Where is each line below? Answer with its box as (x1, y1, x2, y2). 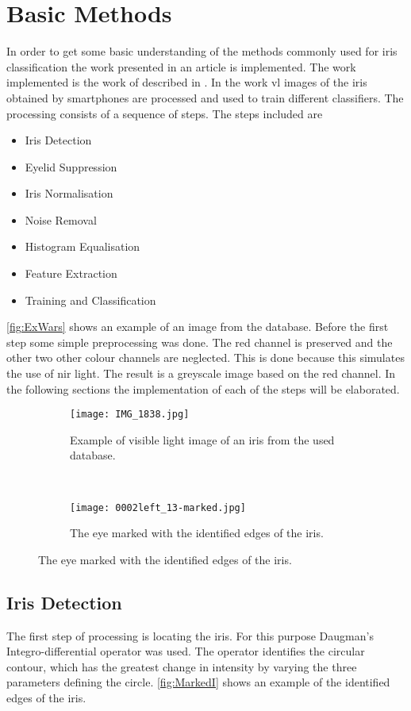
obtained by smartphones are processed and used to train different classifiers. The (6, 89, 404, 106)
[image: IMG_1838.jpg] (70, 409, 190, 421)
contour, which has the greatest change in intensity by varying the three (6, 658, 357, 674)
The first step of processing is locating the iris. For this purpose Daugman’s (6, 627, 374, 644)
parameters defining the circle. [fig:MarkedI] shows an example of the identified (6, 674, 390, 690)
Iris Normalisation (25, 185, 113, 202)
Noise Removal (25, 211, 97, 228)
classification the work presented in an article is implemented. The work (6, 58, 356, 75)
